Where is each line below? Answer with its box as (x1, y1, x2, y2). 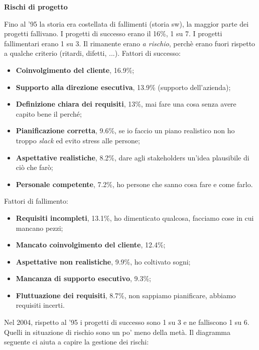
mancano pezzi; (16, 222, 63, 233)
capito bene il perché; (16, 108, 82, 119)
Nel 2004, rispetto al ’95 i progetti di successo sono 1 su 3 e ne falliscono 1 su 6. (4, 317, 249, 327)
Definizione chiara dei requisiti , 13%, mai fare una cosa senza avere (16, 99, 236, 109)
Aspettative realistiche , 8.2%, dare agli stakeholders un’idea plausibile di (16, 152, 249, 162)
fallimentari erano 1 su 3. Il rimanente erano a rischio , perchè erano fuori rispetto (4, 38, 255, 48)
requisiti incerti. (16, 300, 65, 310)
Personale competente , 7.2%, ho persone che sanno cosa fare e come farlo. (16, 179, 253, 189)
